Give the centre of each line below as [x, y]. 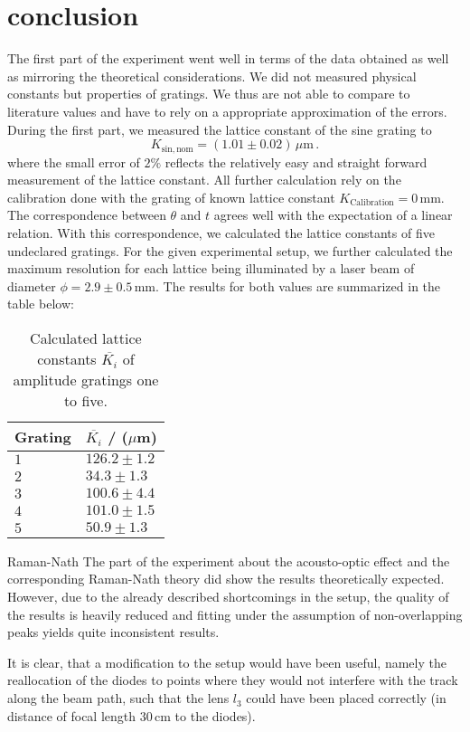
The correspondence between [87, 215]
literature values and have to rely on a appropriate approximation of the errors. [227, 111]
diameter [32, 285]
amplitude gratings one [86, 379]
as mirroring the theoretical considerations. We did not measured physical [212, 76]
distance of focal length [72, 715]
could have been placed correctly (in [346, 698]
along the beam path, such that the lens [118, 698]
